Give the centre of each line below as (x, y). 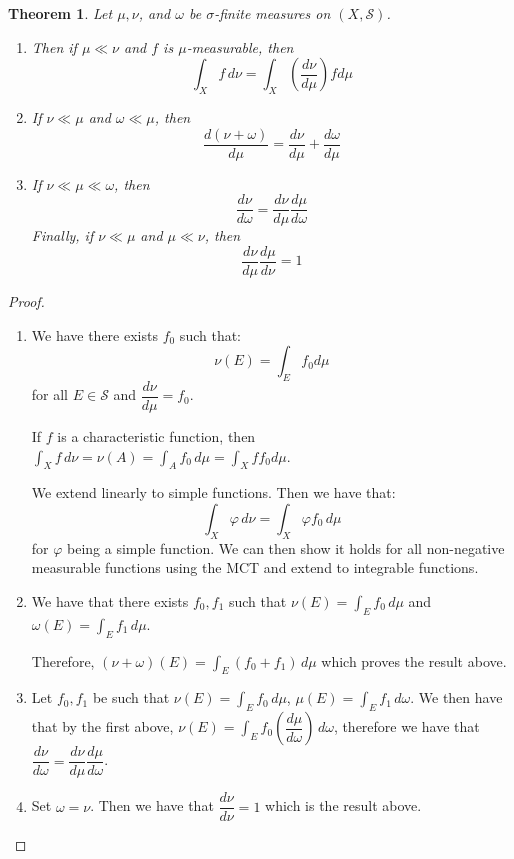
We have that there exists (110, 600)
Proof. (26, 300)
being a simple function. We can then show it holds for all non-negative (286, 547)
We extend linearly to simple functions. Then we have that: (213, 492)
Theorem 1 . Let (60, 13)
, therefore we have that (406, 726)
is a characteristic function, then (156, 436)
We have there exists (94, 334)
